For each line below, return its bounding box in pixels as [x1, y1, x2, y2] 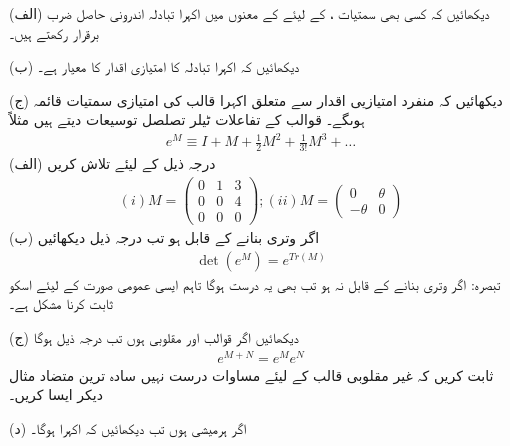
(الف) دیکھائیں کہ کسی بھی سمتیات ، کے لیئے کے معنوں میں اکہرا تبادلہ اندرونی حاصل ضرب [9, 3, 490, 23]
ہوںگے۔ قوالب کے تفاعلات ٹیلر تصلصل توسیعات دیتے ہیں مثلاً [9, 109, 365, 130]
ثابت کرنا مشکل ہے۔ [9, 293, 113, 314]
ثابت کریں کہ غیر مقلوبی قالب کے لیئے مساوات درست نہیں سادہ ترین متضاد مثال [9, 364, 494, 385]
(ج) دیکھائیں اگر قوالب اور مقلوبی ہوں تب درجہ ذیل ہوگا [9, 326, 299, 347]
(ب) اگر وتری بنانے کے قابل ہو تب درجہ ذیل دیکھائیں [9, 227, 320, 248]
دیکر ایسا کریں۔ [9, 384, 103, 405]
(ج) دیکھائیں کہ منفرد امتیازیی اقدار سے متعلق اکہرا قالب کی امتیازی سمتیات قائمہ [9, 89, 503, 110]
